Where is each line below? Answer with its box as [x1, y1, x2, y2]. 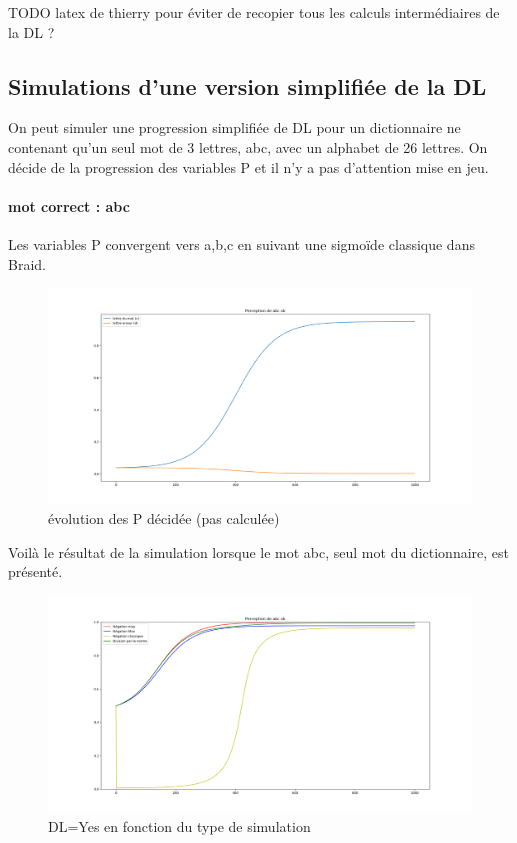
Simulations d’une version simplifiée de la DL [8, 70, 487, 101]
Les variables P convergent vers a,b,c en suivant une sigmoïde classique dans [8, 233, 475, 254]
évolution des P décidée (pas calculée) [48, 508, 280, 529]
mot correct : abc [8, 195, 130, 216]
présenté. [8, 561, 63, 582]
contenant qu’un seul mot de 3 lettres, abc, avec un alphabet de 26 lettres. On [8, 136, 488, 157]
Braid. [8, 253, 46, 274]
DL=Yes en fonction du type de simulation [48, 816, 311, 837]
